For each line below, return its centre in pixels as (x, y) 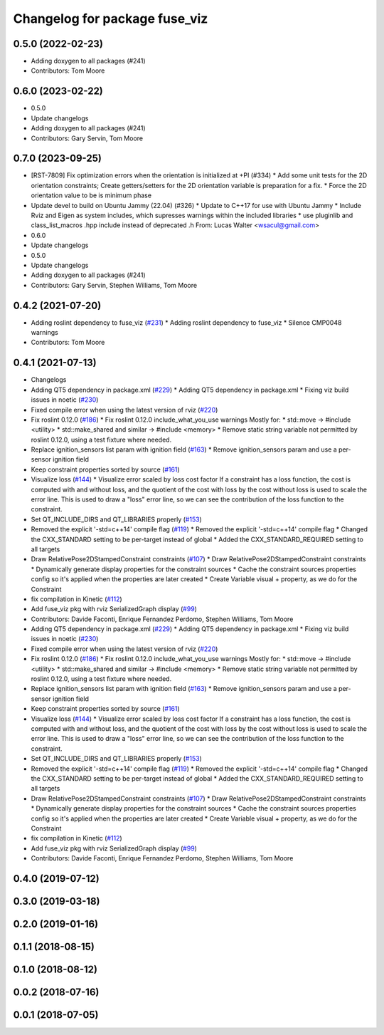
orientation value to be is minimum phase (91, 195)
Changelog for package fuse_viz (111, 19)
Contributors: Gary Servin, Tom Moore (87, 138)
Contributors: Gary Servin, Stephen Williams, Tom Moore (114, 285)
